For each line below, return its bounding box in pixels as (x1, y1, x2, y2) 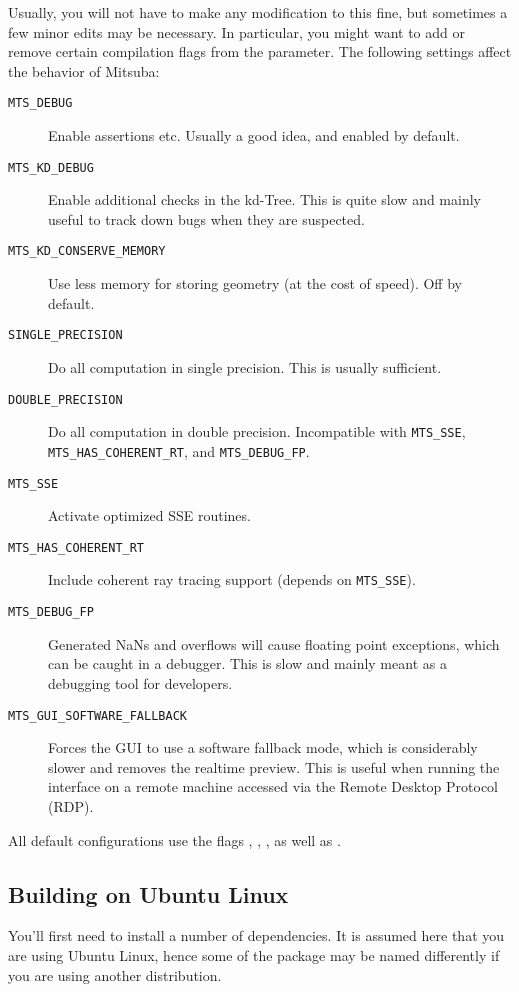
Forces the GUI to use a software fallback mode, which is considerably (48, 737, 478, 758)
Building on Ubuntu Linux (8, 878, 289, 909)
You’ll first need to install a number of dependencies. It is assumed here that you (8, 925, 505, 946)
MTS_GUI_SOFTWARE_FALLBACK (8, 708, 187, 723)
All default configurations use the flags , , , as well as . (8, 829, 341, 850)
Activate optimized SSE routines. (48, 505, 251, 526)
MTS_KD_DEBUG (8, 160, 94, 175)
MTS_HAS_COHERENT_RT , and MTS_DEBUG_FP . (48, 440, 310, 461)
